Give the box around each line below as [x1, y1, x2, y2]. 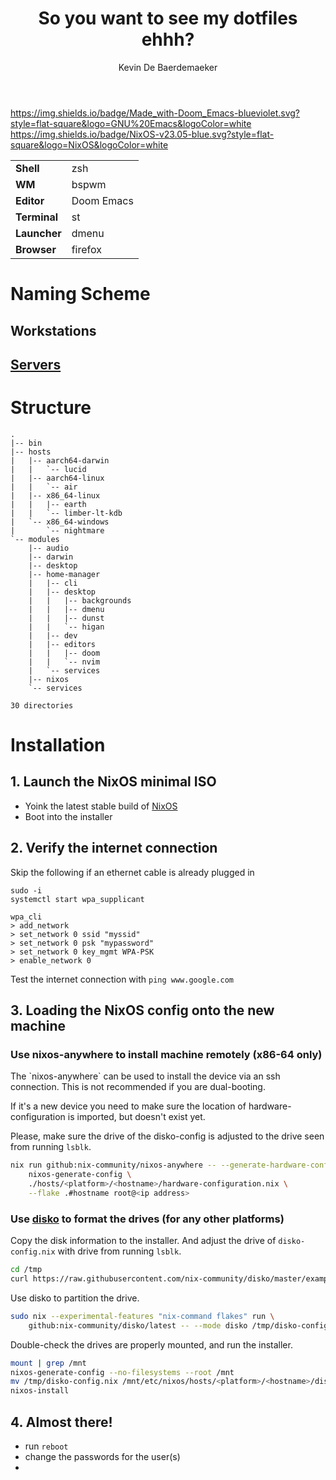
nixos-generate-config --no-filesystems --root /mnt [10, 1367, 235, 1377]
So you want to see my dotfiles [38, 7, 298, 30]
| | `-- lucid [10, 464, 87, 474]
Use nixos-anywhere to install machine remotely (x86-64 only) [10, 1047, 323, 1061]
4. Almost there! [10, 1413, 113, 1431]
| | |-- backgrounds [28, 595, 132, 606]
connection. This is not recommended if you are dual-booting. [10, 1081, 266, 1093]
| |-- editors [28, 639, 97, 649]
